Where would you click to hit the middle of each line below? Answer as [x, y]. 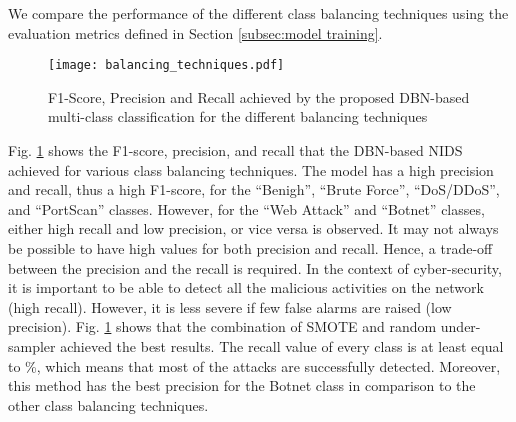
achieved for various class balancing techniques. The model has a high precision [251, 169]
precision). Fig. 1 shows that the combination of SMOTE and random [222, 326]
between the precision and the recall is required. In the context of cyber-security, [255, 267]
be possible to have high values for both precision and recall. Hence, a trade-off [250, 248]
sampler [32, 345]
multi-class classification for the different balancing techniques [238, 116]
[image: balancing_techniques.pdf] [166, 65]
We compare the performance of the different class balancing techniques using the [258, 13]
